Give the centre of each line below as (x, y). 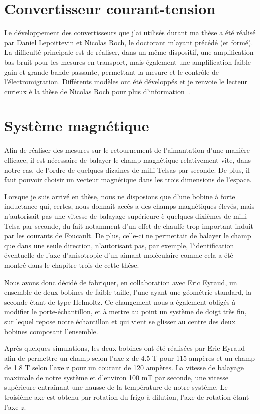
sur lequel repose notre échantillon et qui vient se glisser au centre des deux (120, 321)
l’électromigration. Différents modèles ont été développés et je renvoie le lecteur (126, 82)
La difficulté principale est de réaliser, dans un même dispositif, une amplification (129, 52)
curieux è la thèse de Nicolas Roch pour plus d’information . (97, 91)
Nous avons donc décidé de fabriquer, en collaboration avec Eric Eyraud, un (121, 282)
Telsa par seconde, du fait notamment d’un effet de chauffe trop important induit (129, 226)
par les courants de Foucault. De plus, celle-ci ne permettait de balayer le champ (128, 236)
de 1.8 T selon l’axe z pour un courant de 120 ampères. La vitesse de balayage (124, 368)
